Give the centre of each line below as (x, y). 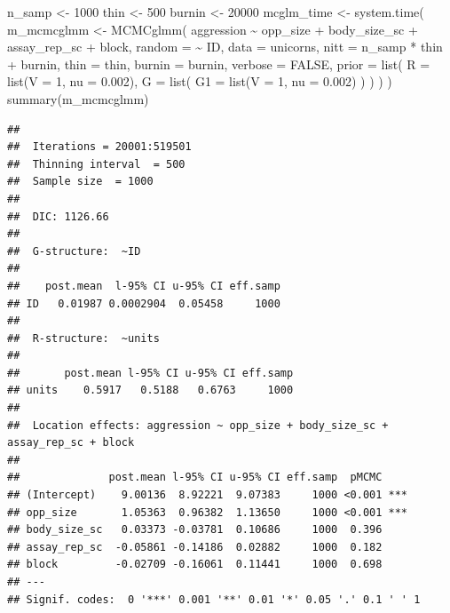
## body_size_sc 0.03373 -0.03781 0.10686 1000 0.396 (195, 530)
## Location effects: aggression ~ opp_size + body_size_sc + (198, 425)
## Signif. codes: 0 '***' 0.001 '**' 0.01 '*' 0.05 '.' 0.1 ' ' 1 (214, 599)
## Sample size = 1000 (80, 182)
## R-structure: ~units (83, 338)
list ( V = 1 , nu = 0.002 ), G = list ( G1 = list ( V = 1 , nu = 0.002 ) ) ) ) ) (200, 81)
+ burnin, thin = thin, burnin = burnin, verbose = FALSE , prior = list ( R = (219, 64)
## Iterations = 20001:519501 (99, 147)
